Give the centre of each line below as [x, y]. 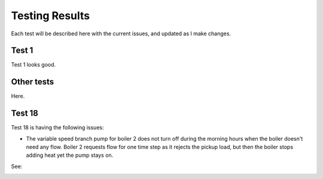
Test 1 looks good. [33, 65]
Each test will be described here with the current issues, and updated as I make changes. [121, 34]
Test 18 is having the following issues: [57, 128]
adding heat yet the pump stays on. [70, 155]
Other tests [33, 82]
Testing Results [51, 16]
